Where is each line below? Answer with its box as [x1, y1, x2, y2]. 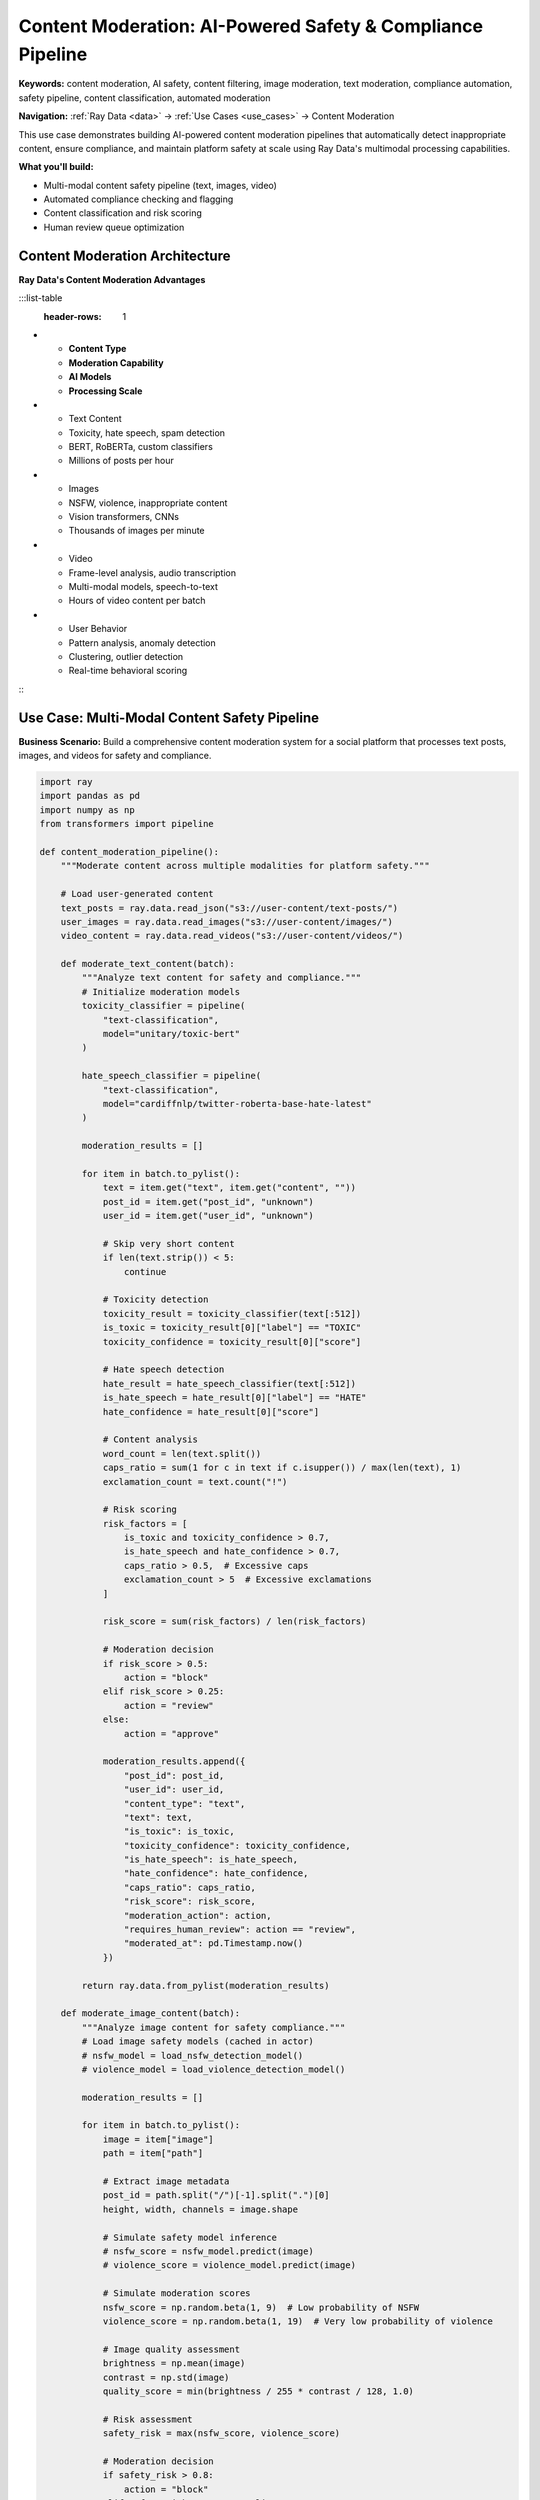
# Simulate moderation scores [102, 2288, 251, 2299]
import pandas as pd [39, 790, 140, 802]
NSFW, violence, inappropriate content [68, 496, 228, 509]
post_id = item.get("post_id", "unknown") [102, 1196, 314, 1207]
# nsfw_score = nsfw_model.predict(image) [102, 2246, 314, 2257]
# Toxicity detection [102, 1294, 209, 1305]
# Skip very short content [102, 1238, 235, 1249]
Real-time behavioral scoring [68, 665, 188, 677]
